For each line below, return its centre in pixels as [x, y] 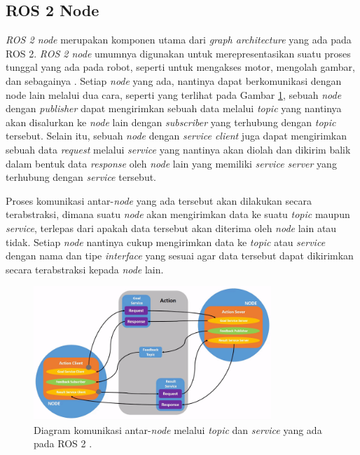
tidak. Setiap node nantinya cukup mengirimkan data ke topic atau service [166, 242]
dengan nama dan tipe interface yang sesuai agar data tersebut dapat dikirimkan [180, 256]
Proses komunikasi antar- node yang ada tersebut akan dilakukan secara [159, 200]
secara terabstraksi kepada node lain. [85, 269]
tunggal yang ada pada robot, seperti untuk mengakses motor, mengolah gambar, [180, 67]
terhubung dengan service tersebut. [81, 177]
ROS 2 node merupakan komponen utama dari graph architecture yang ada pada [179, 40]
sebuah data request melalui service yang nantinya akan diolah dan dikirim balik [178, 149]
